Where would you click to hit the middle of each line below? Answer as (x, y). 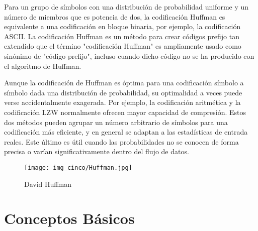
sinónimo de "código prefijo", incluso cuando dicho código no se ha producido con (129, 55)
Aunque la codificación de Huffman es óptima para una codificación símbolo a (124, 83)
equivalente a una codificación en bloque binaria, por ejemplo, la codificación (122, 26)
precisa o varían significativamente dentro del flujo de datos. (97, 151)
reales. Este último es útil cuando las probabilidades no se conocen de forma (121, 141)
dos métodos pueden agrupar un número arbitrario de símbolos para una (116, 122)
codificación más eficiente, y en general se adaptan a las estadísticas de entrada (126, 132)
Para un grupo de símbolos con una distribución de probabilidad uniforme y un (126, 7)
